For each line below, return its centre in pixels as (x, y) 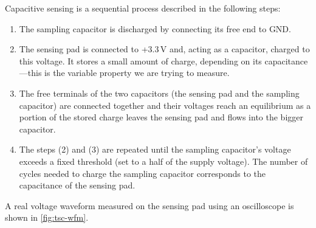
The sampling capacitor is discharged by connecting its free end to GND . (155, 28)
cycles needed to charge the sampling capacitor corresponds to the (143, 173)
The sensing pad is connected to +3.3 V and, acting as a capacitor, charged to (164, 49)
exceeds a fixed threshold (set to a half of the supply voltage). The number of (163, 161)
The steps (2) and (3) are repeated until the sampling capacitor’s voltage (155, 149)
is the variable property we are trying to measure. (137, 73)
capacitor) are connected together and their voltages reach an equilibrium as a (165, 105)
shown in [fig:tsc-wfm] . (47, 217)
